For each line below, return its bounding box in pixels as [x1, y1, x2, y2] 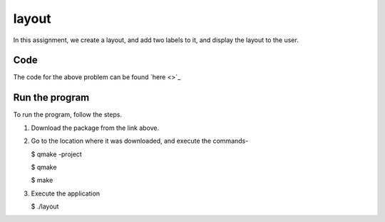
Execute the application [31, 189, 101, 198]
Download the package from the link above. [31, 123, 160, 132]
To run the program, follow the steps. [13, 111, 123, 119]
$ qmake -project [31, 150, 82, 158]
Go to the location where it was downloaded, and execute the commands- [31, 136, 249, 146]
